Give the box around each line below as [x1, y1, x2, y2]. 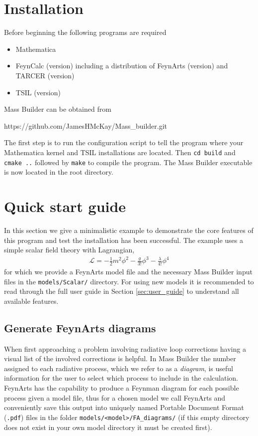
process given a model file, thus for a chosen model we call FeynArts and [4, 392, 226, 403]
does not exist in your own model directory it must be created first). [4, 422, 212, 432]
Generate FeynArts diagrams [4, 320, 156, 335]
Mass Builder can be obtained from [4, 104, 111, 114]
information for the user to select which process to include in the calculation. [4, 373, 239, 383]
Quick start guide [4, 196, 126, 216]
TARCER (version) [15, 70, 75, 80]
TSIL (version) [15, 87, 61, 97]
